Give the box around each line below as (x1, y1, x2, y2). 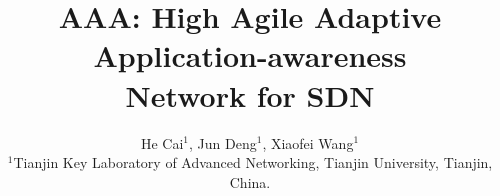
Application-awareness (93, 35, 407, 76)
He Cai (140, 132, 184, 153)
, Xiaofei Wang (262, 132, 354, 153)
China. (229, 171, 271, 192)
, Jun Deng (189, 132, 257, 153)
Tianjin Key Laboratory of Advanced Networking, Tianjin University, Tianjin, (13, 152, 493, 173)
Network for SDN (125, 74, 375, 115)
